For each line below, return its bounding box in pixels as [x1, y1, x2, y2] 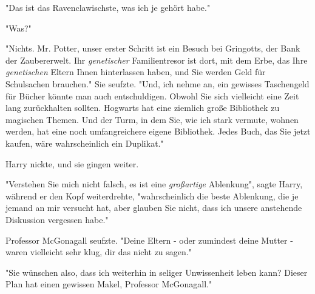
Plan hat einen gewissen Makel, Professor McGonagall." [5, 278, 212, 290]
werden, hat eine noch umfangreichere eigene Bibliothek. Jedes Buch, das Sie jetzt [5, 125, 311, 138]
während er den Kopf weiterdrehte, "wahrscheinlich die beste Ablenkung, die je [5, 189, 299, 202]
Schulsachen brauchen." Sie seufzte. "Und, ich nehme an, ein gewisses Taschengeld [5, 77, 310, 90]
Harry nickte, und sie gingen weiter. [5, 157, 139, 170]
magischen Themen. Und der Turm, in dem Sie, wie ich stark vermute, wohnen [5, 113, 299, 125]
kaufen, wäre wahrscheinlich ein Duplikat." [5, 136, 164, 149]
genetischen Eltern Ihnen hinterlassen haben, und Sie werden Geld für [5, 65, 266, 78]
